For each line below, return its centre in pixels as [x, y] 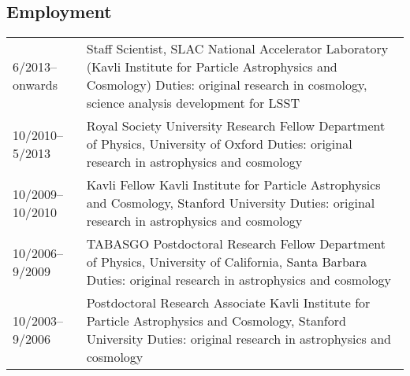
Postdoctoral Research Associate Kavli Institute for [228, 303]
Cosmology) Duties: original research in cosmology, [227, 85]
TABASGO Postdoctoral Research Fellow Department [236, 244]
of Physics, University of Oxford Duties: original [219, 144]
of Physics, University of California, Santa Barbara [227, 262]
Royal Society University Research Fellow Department [236, 126]
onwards [35, 85]
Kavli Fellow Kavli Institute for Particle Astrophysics [233, 185]
